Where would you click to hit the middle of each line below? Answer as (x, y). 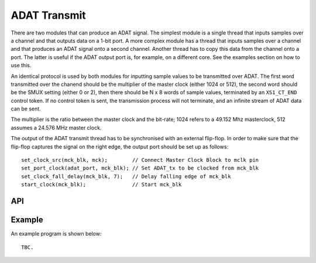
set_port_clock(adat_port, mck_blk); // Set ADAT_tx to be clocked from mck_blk (140, 168)
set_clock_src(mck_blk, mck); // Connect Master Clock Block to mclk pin (140, 160)
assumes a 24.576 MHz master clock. (56, 127)
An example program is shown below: (56, 234)
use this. (21, 65)
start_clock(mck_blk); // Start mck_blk (102, 185)
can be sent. (26, 109)
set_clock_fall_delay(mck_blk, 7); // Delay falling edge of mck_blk (126, 176)
